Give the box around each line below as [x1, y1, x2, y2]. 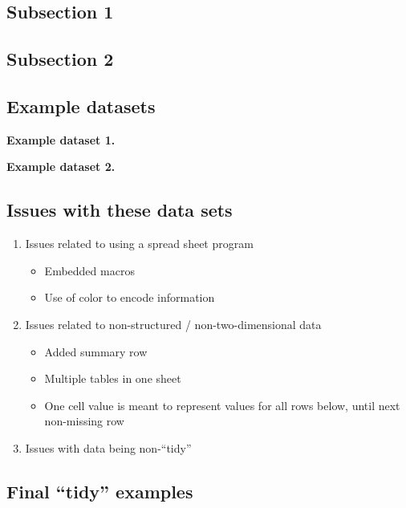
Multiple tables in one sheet [44, 370, 181, 387]
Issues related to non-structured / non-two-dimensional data [25, 315, 322, 332]
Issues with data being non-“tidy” [25, 439, 192, 456]
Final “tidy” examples [6, 478, 193, 503]
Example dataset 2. [6, 158, 116, 175]
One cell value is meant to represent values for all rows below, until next [44, 396, 400, 413]
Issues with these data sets [6, 197, 233, 222]
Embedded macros [44, 262, 135, 278]
